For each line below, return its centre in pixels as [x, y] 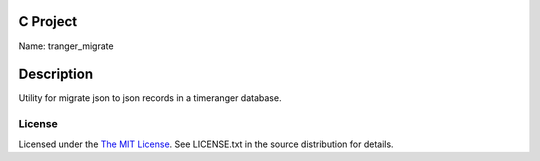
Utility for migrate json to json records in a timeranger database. [150, 98]
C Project [48, 21]
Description [56, 74]
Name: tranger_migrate [66, 46]
